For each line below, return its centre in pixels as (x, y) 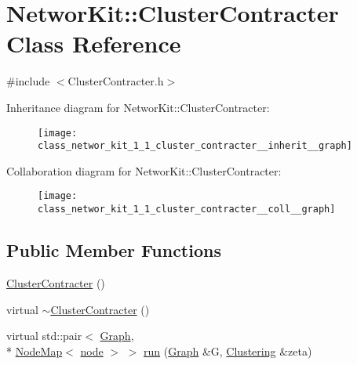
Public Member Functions (114, 250)
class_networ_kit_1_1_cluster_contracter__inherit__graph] (195, 146)
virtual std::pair (44, 336)
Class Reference (94, 43)
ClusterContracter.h (116, 81)
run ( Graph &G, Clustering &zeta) (228, 351)
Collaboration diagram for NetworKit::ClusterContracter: (144, 170)
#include (28, 81)
